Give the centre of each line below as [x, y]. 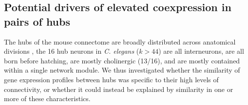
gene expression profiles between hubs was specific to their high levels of [111, 79]
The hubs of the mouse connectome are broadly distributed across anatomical [120, 41]
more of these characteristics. [47, 98]
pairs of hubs [37, 21]
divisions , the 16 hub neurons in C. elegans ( [72, 51]
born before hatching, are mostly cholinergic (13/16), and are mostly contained [122, 60]
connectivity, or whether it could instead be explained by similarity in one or [119, 89]
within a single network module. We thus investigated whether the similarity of [122, 70]
